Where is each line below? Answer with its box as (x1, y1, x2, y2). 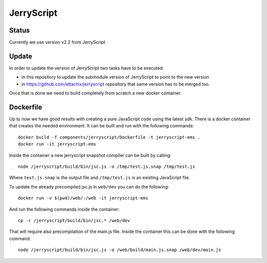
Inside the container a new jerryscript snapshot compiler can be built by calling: (9, 152, 172, 158)
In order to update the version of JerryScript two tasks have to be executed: (9, 65, 164, 71)
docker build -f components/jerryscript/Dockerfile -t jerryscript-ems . (18, 134, 201, 140)
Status (9, 26, 30, 35)
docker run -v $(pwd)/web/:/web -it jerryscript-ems (18, 195, 148, 201)
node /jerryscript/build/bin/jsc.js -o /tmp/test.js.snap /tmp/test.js (18, 164, 195, 169)
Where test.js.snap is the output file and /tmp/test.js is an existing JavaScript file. (9, 175, 190, 181)
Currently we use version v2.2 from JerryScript (9, 39, 106, 45)
